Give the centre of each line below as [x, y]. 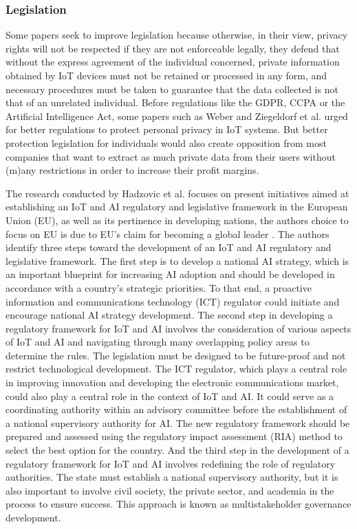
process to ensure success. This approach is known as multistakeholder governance [178, 504]
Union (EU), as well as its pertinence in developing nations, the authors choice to [177, 220]
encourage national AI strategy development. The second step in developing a [169, 315]
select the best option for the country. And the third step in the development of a [177, 450]
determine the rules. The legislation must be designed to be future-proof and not [176, 355]
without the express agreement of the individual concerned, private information [173, 62]
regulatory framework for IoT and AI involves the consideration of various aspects [178, 328]
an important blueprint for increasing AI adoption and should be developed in [170, 274]
